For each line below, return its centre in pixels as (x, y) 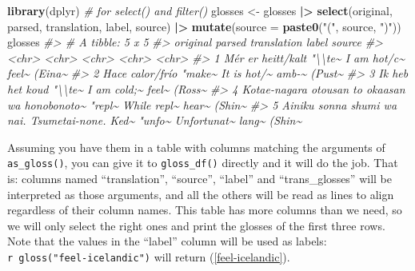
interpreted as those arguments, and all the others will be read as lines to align (201, 194)
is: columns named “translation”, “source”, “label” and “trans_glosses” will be (200, 178)
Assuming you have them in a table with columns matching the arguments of (196, 147)
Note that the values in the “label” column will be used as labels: (167, 241)
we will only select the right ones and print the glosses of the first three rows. (196, 225)
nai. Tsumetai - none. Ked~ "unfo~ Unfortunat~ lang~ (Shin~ (155, 120)
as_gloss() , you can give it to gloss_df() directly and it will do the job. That (203, 163)
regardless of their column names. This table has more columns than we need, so (205, 210)
